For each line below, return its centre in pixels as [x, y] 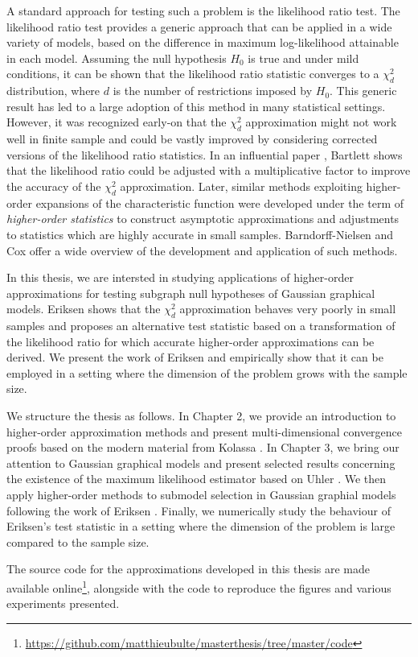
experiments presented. [63, 603]
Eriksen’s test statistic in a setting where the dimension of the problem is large [201, 526]
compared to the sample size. [78, 541]
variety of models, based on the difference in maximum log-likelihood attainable [203, 42]
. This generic [363, 91]
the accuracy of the [54, 186]
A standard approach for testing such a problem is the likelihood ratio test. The [203, 10]
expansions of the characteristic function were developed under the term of [220, 202]
